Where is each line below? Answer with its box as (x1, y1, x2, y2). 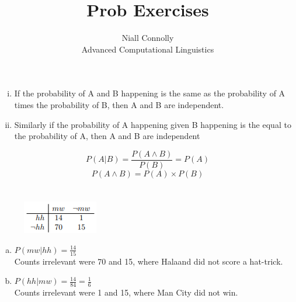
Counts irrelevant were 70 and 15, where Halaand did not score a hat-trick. (14, 255, 283, 267)
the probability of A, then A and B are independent (14, 130, 200, 142)
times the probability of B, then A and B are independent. (14, 98, 224, 110)
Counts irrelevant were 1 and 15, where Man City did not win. (14, 286, 238, 298)
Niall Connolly (121, 32, 174, 44)
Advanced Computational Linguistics (81, 43, 214, 55)
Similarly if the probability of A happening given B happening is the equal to (14, 118, 291, 130)
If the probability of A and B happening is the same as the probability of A (14, 87, 285, 99)
